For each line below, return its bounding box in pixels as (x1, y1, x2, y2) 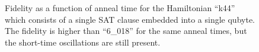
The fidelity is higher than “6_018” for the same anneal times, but (5, 25, 247, 37)
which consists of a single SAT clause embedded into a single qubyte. (5, 13, 255, 25)
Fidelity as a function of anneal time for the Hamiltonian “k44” (5, 2, 235, 13)
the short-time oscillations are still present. (5, 36, 161, 48)
